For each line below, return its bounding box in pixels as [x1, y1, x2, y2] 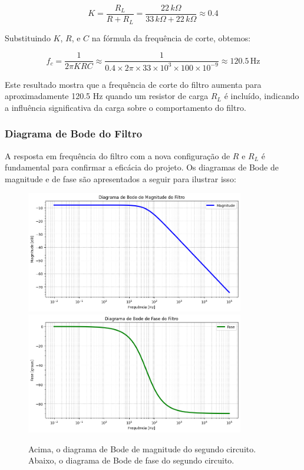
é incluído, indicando [224, 90, 299, 102]
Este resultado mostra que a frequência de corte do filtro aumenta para [5, 78, 262, 90]
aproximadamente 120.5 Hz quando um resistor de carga [5, 90, 209, 102]
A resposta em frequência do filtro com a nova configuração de [5, 149, 230, 162]
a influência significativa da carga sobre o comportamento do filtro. [5, 101, 246, 113]
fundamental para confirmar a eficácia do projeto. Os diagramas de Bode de [5, 161, 279, 173]
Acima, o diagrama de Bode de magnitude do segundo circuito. [28, 442, 256, 455]
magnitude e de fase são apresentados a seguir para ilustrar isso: [5, 172, 236, 185]
